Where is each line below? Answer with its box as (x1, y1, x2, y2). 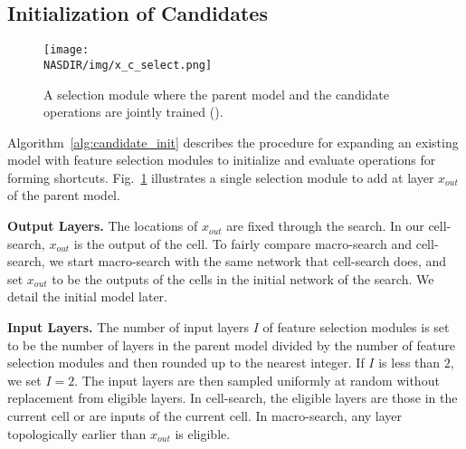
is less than (378, 353, 441, 372)
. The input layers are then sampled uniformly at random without (74, 370, 440, 389)
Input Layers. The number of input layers (7, 318, 249, 337)
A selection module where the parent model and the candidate (43, 84, 390, 103)
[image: (43, 43, 90, 57)
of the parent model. (7, 186, 120, 205)
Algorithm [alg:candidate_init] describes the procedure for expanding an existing (7, 132, 459, 151)
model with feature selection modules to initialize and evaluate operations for (7, 150, 436, 169)
